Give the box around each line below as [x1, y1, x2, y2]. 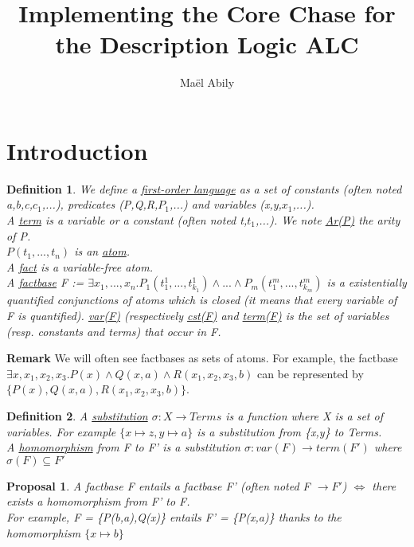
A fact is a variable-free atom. [6, 258, 153, 275]
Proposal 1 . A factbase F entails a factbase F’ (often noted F [6, 477, 310, 494]
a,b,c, [6, 196, 33, 213]
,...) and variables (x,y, [169, 196, 282, 213]
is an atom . [74, 243, 130, 260]
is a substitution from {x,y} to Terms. [197, 423, 382, 440]
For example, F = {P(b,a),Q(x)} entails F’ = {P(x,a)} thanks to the [6, 508, 342, 525]
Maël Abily [179, 74, 235, 91]
